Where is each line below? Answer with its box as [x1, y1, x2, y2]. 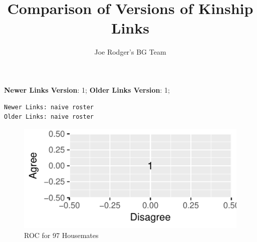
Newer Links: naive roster [4, 103, 94, 111]
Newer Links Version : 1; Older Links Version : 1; [4, 84, 170, 95]
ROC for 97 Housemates [24, 230, 99, 240]
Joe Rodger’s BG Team [94, 47, 166, 57]
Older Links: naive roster [4, 113, 94, 121]
